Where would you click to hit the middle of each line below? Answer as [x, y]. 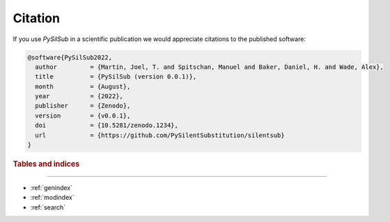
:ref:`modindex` [52, 198]
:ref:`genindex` [52, 187]
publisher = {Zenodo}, [83, 106]
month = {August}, [83, 86]
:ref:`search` [48, 207]
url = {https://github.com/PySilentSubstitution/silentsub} [160, 135]
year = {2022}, [79, 96]
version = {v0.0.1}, [83, 116]
